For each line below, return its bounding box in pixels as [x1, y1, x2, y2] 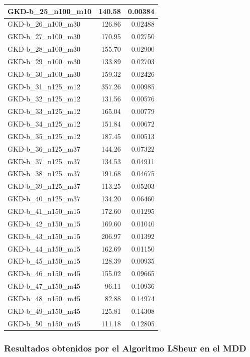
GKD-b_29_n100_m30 [8, 56, 80, 66]
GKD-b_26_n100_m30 [8, 19, 80, 29]
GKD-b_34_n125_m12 [8, 118, 80, 129]
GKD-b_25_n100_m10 [8, 6, 92, 16]
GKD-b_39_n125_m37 [8, 181, 80, 191]
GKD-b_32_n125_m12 [8, 93, 80, 104]
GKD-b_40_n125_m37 [8, 193, 80, 204]
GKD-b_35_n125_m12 [8, 131, 80, 141]
